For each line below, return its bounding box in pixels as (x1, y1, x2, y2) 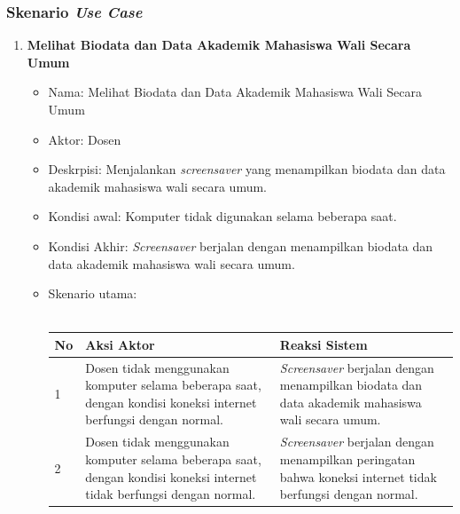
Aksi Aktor (85, 335, 155, 353)
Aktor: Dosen (48, 130, 121, 148)
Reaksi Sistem (279, 335, 368, 353)
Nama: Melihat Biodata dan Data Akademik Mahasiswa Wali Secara (48, 83, 422, 101)
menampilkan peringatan (279, 449, 416, 468)
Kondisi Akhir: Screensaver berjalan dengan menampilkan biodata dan (48, 236, 433, 255)
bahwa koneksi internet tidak (279, 467, 437, 486)
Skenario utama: (48, 284, 137, 303)
